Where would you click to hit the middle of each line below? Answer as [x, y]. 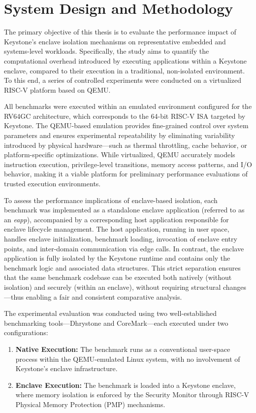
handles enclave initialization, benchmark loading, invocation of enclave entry [121, 239]
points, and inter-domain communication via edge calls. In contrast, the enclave [124, 248]
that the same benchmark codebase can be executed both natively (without [118, 277]
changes [235, 287]
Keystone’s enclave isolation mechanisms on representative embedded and [115, 41]
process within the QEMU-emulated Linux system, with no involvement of [128, 359]
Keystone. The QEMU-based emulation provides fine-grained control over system [126, 125]
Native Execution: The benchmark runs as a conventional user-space [123, 349]
